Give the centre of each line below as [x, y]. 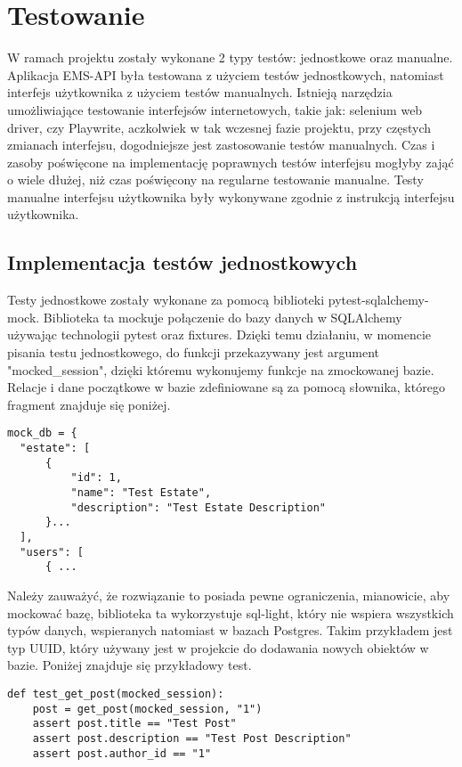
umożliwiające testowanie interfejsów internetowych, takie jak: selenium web [215, 109]
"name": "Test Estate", [141, 493]
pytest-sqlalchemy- [378, 300]
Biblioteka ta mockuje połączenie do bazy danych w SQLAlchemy [223, 317]
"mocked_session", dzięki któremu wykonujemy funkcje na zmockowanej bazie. [221, 369]
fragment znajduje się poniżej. [89, 404]
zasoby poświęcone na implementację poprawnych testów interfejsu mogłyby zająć [231, 162]
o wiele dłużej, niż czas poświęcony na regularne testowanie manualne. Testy [215, 180]
